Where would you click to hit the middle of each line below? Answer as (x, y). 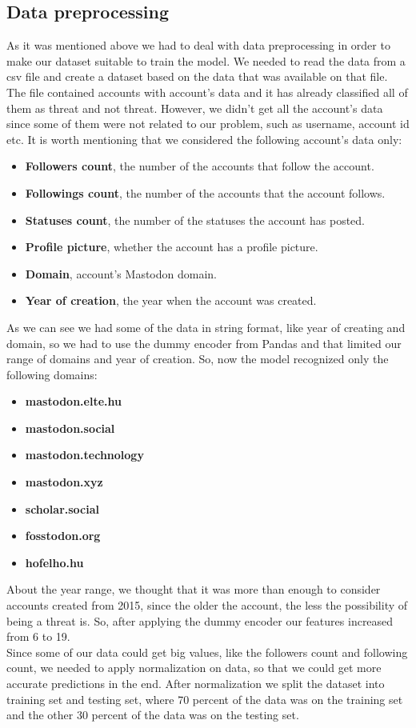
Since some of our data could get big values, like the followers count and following (207, 652)
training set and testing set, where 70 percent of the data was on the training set (205, 699)
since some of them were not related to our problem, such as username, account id (208, 124)
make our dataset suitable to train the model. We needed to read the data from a (206, 60)
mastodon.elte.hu (73, 401)
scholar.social (62, 508)
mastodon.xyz (64, 482)
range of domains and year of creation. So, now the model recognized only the (198, 359)
